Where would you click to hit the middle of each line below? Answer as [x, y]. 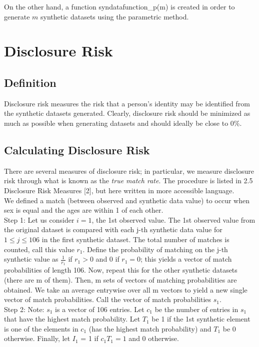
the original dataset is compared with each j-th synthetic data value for [113, 229]
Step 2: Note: [24, 309]
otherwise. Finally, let [37, 338]
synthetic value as [31, 259]
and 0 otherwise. [154, 338]
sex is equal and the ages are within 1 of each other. [84, 210]
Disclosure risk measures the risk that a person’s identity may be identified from [127, 103]
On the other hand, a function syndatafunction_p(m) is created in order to [119, 6]
